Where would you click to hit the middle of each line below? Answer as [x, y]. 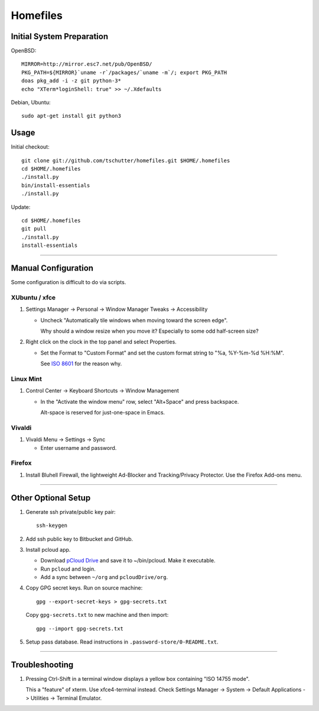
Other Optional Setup [51, 498]
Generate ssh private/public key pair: [71, 511]
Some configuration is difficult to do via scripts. [69, 282]
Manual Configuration [52, 268]
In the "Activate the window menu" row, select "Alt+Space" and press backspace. [140, 401]
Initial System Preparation [60, 36]
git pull [34, 229]
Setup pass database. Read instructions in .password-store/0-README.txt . [122, 642]
